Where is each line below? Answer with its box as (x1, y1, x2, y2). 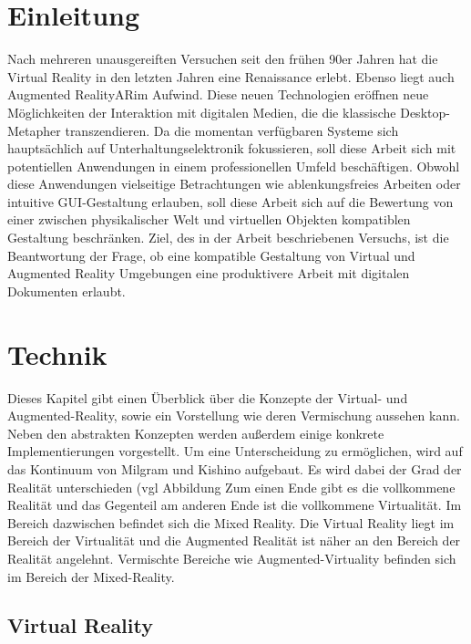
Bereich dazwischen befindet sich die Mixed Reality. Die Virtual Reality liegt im (7, 513, 455, 532)
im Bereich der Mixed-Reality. (7, 566, 175, 586)
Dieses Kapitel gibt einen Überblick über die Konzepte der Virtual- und (7, 388, 408, 407)
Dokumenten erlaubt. (7, 281, 126, 300)
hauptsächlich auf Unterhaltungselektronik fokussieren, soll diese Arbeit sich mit (7, 139, 456, 158)
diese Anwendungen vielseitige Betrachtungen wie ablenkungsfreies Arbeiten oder (7, 174, 461, 193)
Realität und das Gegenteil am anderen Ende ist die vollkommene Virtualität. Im (7, 495, 462, 514)
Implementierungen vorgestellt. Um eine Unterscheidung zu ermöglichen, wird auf (7, 441, 463, 461)
